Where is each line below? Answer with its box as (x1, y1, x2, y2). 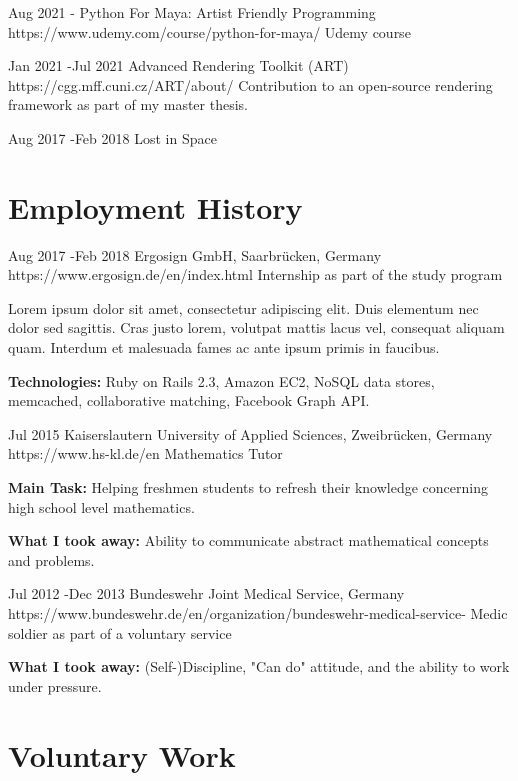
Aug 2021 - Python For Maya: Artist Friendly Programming (8, 2, 376, 22)
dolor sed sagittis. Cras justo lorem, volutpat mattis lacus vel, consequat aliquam (8, 317, 505, 338)
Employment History (8, 186, 303, 227)
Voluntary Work (8, 734, 236, 775)
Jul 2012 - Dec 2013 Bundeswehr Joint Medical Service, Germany (8, 583, 405, 604)
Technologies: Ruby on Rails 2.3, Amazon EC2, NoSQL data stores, (8, 370, 435, 391)
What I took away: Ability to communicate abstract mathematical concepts (8, 530, 489, 551)
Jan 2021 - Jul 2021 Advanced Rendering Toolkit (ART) (8, 55, 349, 76)
